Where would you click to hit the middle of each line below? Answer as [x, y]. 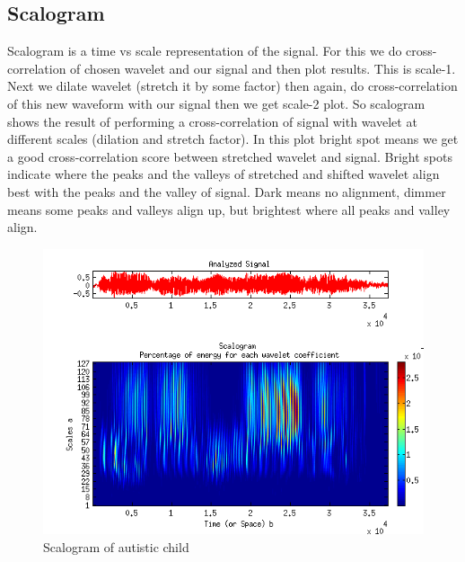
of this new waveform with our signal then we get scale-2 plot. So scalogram [216, 103]
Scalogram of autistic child [116, 546]
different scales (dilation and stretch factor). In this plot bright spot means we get [233, 139]
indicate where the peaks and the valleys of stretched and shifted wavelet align [224, 174]
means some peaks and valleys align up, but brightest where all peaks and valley [229, 209]
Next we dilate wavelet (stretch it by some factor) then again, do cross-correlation [232, 86]
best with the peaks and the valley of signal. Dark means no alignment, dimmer [227, 191]
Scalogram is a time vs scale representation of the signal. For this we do [205, 51]
